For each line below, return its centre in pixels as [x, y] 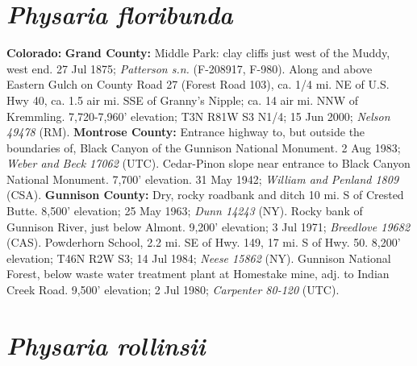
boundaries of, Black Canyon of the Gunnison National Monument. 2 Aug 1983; [204, 147]
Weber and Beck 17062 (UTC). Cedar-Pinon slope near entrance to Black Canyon [208, 163]
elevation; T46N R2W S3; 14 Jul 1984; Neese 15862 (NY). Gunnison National [199, 258]
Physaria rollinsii [106, 345]
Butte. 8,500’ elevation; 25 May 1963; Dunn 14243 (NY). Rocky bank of [185, 211]
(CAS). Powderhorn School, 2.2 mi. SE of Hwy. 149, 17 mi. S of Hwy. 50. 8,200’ [204, 242]
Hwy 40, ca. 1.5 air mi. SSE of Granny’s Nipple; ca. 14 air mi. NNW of [183, 100]
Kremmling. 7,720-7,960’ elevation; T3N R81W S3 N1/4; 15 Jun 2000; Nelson [198, 116]
